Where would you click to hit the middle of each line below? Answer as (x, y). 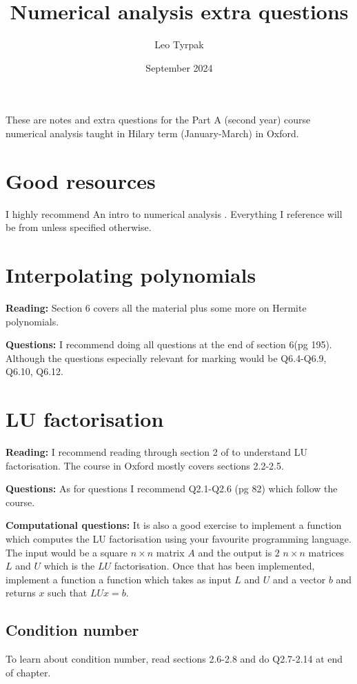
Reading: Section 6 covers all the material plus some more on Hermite (156, 307)
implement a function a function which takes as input (119, 579)
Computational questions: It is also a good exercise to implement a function (174, 525)
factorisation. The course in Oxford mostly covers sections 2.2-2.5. (145, 465)
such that (68, 593)
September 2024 (179, 67)
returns (21, 593)
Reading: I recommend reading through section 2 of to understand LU (156, 452)
